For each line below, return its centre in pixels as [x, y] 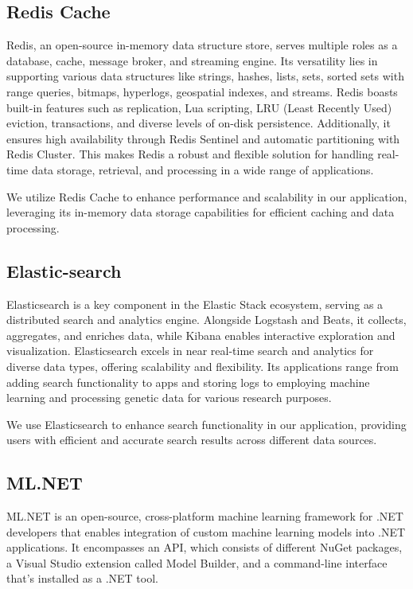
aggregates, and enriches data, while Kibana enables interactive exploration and [201, 335]
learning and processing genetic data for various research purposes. [169, 398]
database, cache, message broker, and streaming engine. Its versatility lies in [192, 60]
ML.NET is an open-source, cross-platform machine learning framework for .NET [205, 516]
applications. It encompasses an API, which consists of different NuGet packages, [205, 547]
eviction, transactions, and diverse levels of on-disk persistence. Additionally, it [199, 123]
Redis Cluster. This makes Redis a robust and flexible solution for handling [190, 154]
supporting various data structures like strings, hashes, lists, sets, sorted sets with [205, 76]
